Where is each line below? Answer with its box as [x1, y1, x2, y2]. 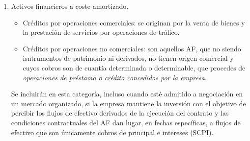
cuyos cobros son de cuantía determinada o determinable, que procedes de [23, 62, 246, 72]
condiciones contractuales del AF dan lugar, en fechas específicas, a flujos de [11, 117, 241, 127]
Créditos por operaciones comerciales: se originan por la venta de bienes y [23, 17, 245, 27]
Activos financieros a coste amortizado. [11, 1, 129, 11]
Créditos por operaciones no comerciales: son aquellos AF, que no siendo [23, 43, 241, 53]
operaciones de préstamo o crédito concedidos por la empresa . [23, 72, 207, 82]
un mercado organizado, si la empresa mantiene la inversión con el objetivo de [11, 98, 246, 108]
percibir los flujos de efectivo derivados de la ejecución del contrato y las [11, 108, 229, 118]
